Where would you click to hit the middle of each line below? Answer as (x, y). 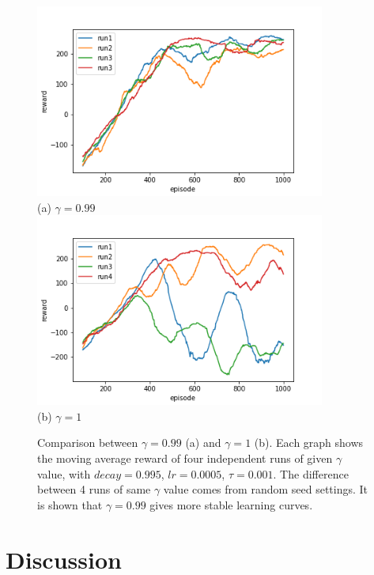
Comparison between (88, 443)
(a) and (203, 443)
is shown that (70, 504)
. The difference (311, 473)
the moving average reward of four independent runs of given (185, 458)
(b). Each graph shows (309, 443)
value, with (64, 473)
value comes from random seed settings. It (266, 489)
